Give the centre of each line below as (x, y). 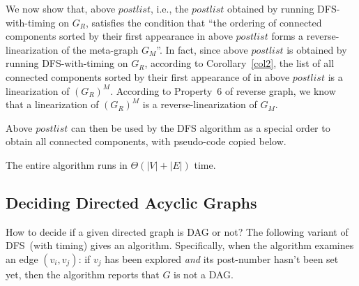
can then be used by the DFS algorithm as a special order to (200, 127)
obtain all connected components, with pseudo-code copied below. (146, 141)
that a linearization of (52, 104)
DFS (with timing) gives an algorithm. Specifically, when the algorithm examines (180, 245)
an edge (22, 258)
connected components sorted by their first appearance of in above (148, 76)
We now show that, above (61, 8)
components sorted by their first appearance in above (119, 36)
